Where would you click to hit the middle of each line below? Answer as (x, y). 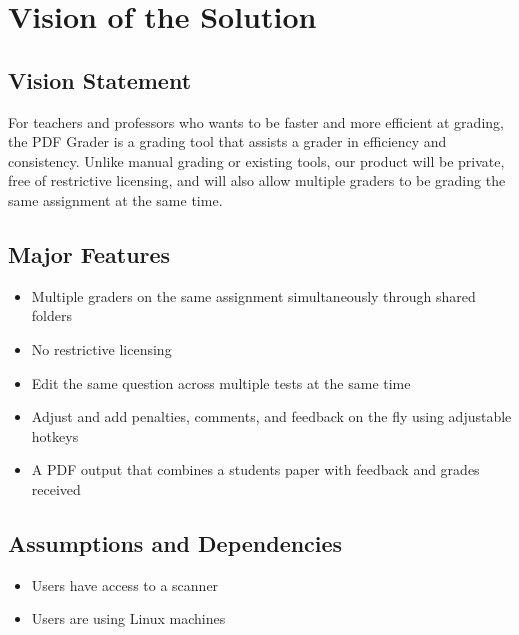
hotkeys (55, 435)
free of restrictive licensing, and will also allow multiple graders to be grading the (257, 180)
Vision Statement (100, 79)
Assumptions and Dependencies (175, 542)
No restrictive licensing (101, 348)
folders (51, 315)
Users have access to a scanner (125, 584)
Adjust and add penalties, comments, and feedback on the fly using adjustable (271, 416)
